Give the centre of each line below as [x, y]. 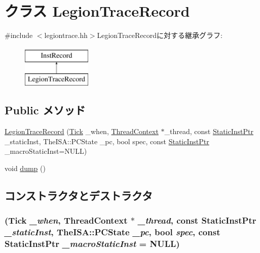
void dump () [25, 168]
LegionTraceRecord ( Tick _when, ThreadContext [82, 131]
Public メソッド [45, 110]
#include [19, 35]
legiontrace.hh [66, 35]
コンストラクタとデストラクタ [79, 195]
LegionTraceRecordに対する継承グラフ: [160, 35]
